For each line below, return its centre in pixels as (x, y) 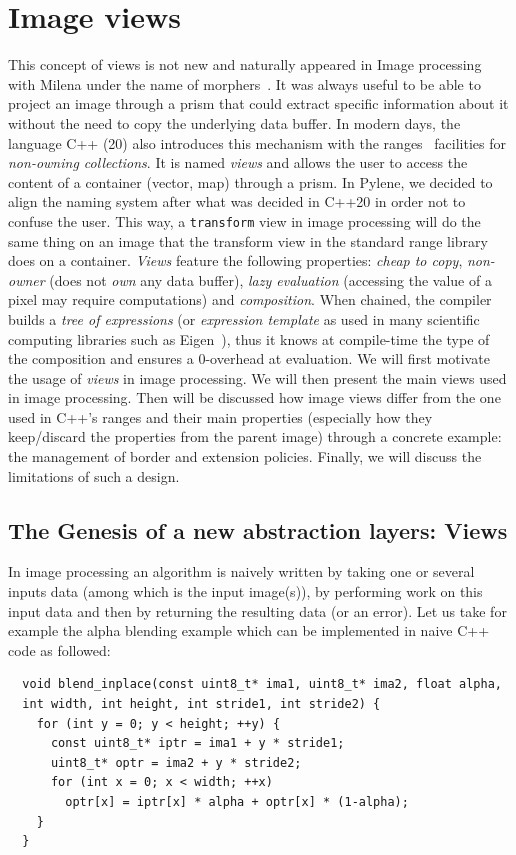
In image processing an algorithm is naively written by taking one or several (241, 571)
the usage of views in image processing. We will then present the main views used (257, 377)
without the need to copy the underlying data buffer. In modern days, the (234, 122)
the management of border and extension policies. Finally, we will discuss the (245, 456)
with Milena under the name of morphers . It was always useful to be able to (244, 83)
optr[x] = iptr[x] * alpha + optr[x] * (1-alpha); (237, 801)
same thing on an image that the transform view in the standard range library (248, 240)
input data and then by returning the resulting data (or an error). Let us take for (257, 610)
